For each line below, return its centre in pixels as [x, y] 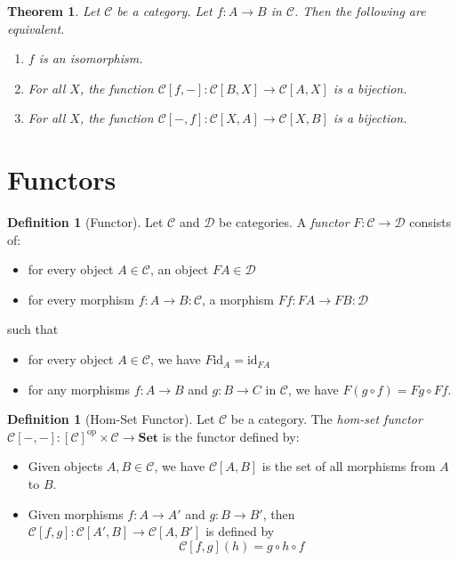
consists [430, 222]
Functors [62, 179]
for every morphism [81, 299]
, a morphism [238, 299]
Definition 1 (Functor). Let [85, 222]
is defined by [240, 531]
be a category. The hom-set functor [326, 419]
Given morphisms [76, 513]
